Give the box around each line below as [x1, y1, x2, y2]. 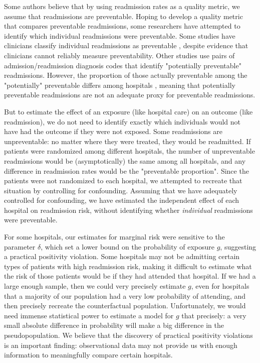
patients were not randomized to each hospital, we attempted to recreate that [4, 175, 242, 186]
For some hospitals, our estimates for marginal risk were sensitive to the [4, 231, 225, 242]
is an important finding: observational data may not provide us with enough [4, 339, 237, 350]
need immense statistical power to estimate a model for [4, 310, 174, 320]
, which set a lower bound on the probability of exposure [41, 241, 214, 252]
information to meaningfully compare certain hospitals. [4, 349, 173, 360]
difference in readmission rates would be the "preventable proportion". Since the [4, 165, 249, 176]
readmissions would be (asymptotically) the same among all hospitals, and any [4, 155, 246, 166]
